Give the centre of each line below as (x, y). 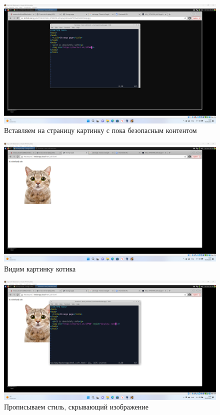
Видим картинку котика (40, 268)
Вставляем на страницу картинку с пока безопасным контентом (100, 130)
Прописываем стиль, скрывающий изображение (76, 407)
